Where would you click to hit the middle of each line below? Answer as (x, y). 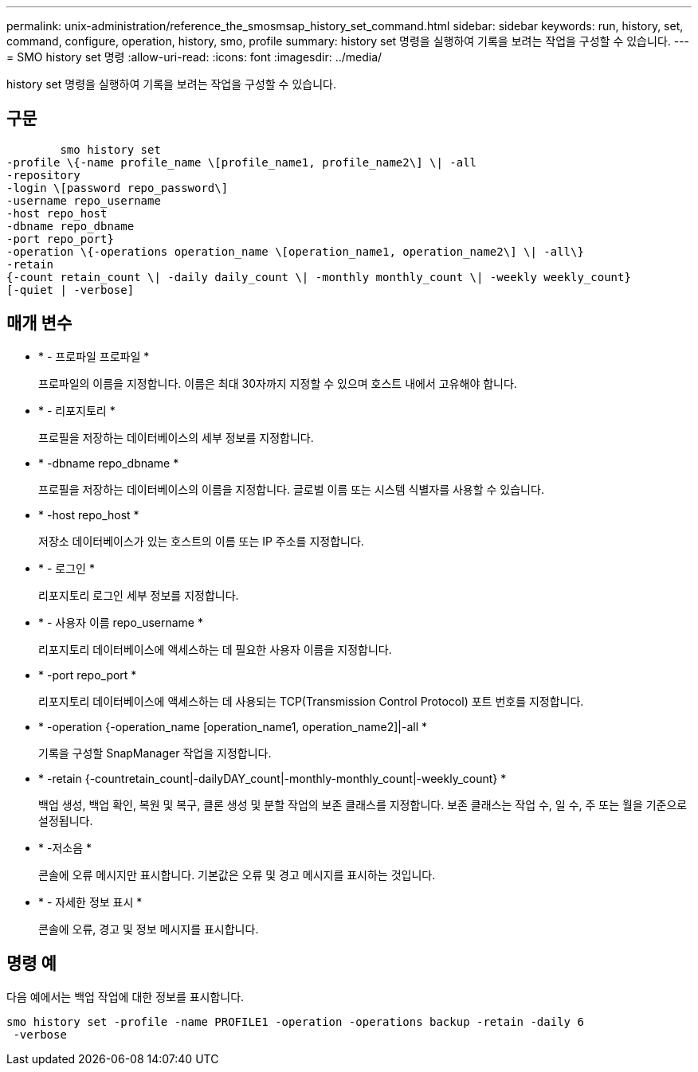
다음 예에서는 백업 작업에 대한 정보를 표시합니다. (125, 996)
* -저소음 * (65, 847)
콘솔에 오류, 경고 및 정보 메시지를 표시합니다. (149, 929)
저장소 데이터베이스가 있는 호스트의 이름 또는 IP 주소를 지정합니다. (201, 541)
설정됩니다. (66, 820)
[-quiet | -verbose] (71, 290)
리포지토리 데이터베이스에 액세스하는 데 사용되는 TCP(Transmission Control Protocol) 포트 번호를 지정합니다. (311, 701)
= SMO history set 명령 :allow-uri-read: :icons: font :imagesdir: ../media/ (194, 57)
